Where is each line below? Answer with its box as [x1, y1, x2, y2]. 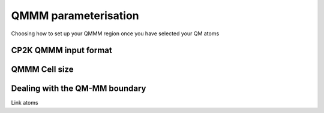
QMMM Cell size [11, 65, 74, 75]
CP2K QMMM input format [11, 45, 112, 56]
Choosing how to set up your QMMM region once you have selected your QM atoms [11, 30, 220, 37]
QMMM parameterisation [11, 9, 139, 22]
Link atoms [11, 99, 38, 106]
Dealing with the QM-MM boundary [11, 84, 146, 94]
